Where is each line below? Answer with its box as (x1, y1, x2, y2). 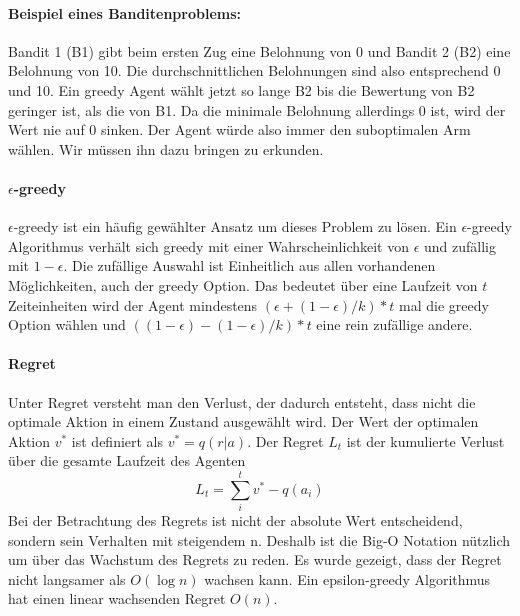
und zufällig (424, 235, 496, 256)
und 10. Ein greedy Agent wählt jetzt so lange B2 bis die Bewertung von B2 (8, 79, 475, 100)
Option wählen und (8, 314, 126, 335)
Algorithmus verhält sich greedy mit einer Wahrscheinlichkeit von (8, 235, 409, 256)
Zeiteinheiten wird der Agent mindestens (8, 294, 258, 315)
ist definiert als (71, 430, 164, 451)
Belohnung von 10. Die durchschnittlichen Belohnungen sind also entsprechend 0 (8, 60, 501, 81)
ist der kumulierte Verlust (346, 430, 505, 451)
